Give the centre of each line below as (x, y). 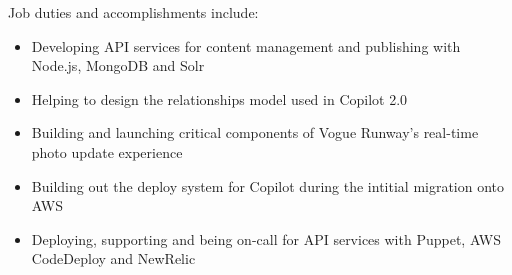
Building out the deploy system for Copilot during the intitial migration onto (268, 185)
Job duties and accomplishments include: (133, 12)
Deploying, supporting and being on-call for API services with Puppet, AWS (266, 238)
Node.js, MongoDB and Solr (118, 65)
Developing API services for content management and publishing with (246, 45)
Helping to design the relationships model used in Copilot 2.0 (219, 98)
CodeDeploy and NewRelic (113, 258)
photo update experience (107, 151)
